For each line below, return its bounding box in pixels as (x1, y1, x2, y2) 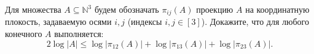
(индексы (127, 15, 162, 28)
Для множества (5, 3, 61, 15)
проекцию (196, 3, 234, 15)
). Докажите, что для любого (201, 15, 309, 28)
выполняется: (54, 27, 104, 40)
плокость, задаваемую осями (5, 15, 112, 28)
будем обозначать (94, 3, 159, 15)
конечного (5, 27, 42, 40)
